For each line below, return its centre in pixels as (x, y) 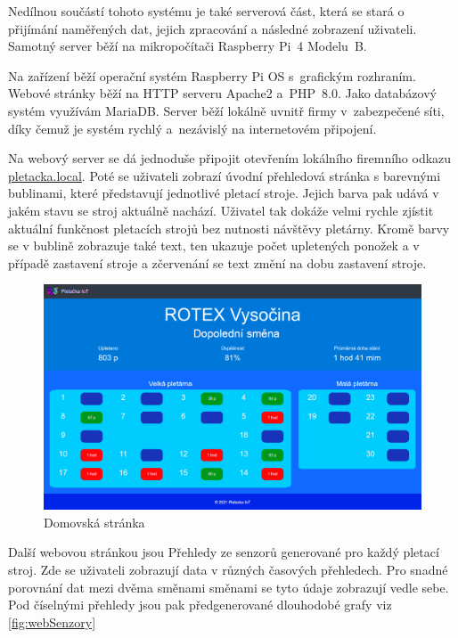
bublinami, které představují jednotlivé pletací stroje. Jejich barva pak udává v (224, 193)
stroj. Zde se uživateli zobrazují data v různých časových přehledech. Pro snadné (228, 570)
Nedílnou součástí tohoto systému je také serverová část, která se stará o (206, 11)
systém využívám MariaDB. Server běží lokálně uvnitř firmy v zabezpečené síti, (226, 110)
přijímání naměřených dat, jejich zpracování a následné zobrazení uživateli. (213, 28)
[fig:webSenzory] (52, 622)
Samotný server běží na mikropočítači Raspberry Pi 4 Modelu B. (188, 46)
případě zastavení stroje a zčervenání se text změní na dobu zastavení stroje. (217, 262)
